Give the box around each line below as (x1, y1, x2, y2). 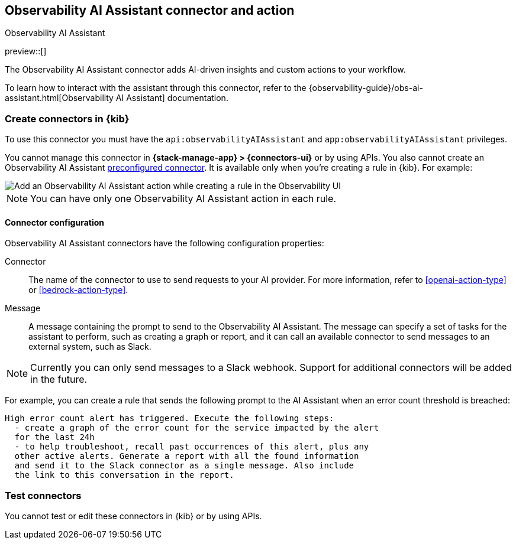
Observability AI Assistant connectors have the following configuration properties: (5, 238, 324, 249)
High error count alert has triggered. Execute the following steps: (5, 413, 334, 424)
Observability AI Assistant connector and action (5, 3, 295, 18)
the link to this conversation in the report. (14, 470, 234, 480)
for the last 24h (14, 432, 95, 442)
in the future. (30, 373, 88, 386)
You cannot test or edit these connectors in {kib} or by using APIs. (5, 511, 262, 522)
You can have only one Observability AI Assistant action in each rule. (30, 193, 337, 205)
